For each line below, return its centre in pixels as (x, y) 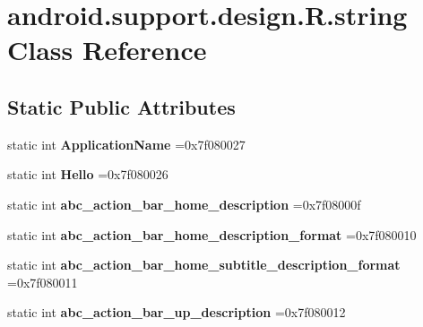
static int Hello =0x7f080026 (88, 174)
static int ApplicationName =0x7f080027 (126, 144)
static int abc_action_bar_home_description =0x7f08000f (184, 204)
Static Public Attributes (121, 106)
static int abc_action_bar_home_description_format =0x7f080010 (212, 234)
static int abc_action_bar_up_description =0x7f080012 (177, 312)
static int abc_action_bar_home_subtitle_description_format (204, 265)
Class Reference (107, 50)
